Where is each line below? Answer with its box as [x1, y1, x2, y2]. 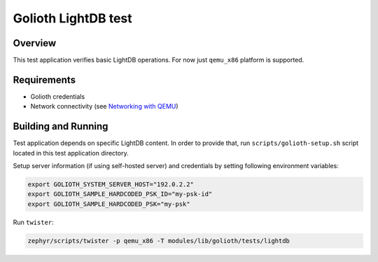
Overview [13, 37, 57, 49]
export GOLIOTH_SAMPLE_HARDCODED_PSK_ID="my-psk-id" [27, 190, 213, 198]
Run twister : [13, 218, 54, 226]
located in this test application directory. [13, 149, 129, 157]
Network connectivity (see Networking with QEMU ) [30, 102, 178, 111]
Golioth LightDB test [13, 11, 132, 26]
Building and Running [13, 120, 108, 132]
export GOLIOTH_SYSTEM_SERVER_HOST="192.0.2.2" [27, 181, 194, 188]
